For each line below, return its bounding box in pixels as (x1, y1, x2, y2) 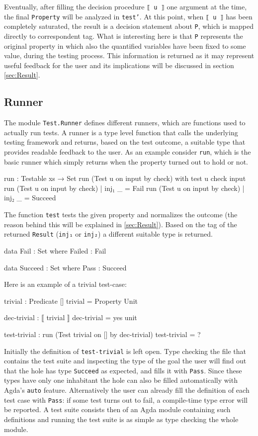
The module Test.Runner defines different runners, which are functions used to (4, 117, 246, 128)
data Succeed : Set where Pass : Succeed (4, 262, 127, 272)
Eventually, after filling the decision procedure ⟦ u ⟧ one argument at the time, (4, 1, 247, 11)
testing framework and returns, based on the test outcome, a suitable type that (4, 137, 246, 147)
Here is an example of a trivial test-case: (4, 279, 127, 289)
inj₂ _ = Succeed (4, 192, 56, 203)
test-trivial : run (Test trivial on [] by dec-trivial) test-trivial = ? (4, 329, 201, 339)
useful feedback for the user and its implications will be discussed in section (4, 60, 234, 70)
